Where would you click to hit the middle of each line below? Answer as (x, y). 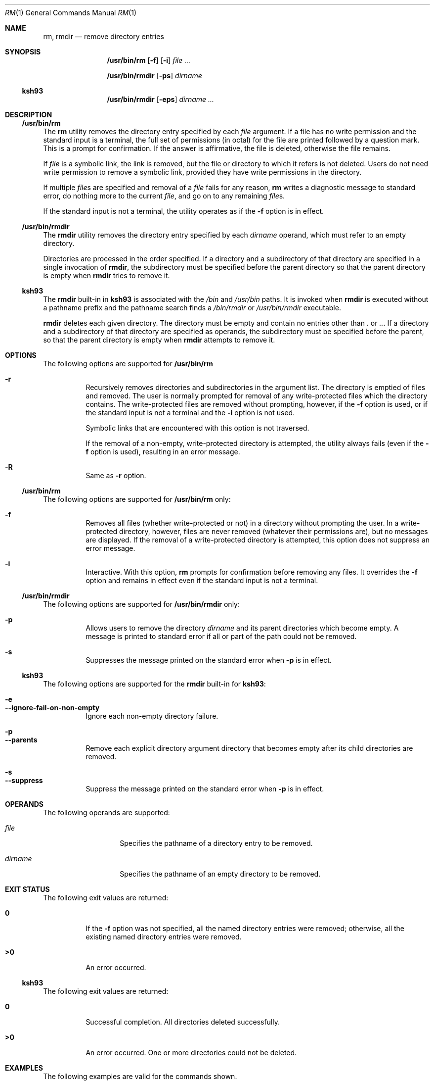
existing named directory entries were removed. (164, 937)
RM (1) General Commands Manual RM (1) (71, 13)
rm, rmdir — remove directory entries (104, 36)
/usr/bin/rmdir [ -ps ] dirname (154, 75)
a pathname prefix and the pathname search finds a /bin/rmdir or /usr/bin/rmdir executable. (192, 308)
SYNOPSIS (23, 52)
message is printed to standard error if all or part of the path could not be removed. (221, 636)
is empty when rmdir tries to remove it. (107, 275)
